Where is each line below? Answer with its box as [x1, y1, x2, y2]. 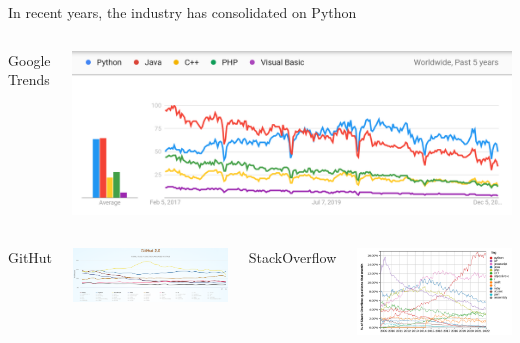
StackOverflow [248, 246, 337, 267]
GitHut [8, 246, 53, 267]
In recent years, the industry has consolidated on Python [8, 2, 357, 22]
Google [8, 49, 51, 70]
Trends [8, 69, 50, 90]
